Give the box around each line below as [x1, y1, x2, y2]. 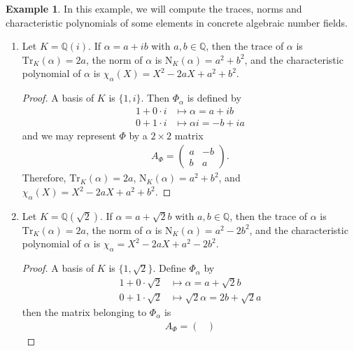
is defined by [187, 90, 241, 105]
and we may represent [22, 128, 116, 142]
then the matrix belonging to [22, 304, 147, 319]
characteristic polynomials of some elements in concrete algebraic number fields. [6, 15, 348, 29]
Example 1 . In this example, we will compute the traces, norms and [6, 1, 302, 15]
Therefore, [22, 170, 66, 185]
